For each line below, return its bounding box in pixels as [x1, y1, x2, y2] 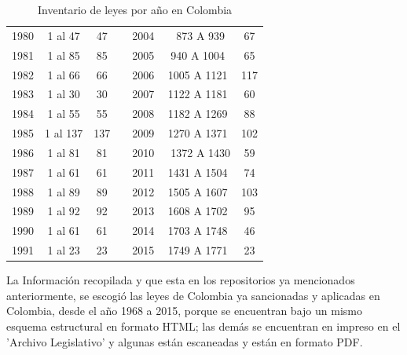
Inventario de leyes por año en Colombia [37, 2, 233, 17]
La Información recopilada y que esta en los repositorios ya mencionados [6, 272, 355, 288]
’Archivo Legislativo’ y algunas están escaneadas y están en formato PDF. [6, 333, 363, 350]
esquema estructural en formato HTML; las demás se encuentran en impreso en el [6, 318, 401, 334]
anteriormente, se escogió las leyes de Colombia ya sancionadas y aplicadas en [6, 287, 380, 303]
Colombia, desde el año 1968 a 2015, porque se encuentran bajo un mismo [6, 302, 362, 319]
